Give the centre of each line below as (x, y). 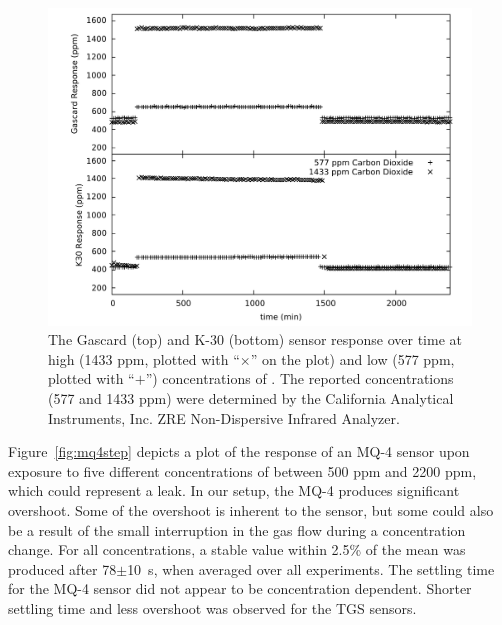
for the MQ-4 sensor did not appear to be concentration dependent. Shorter (240, 588)
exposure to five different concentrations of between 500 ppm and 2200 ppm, (242, 470)
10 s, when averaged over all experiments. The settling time (311, 568)
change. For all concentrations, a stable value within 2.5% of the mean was (237, 549)
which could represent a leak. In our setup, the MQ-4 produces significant (234, 490)
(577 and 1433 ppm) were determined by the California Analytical (251, 397)
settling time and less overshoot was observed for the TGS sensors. (212, 607)
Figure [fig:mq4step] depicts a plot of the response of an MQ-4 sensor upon (239, 451)
